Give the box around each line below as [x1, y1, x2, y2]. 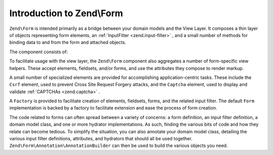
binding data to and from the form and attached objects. [9, 40, 126, 46]
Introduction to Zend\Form [9, 8, 123, 19]
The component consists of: [9, 49, 68, 55]
